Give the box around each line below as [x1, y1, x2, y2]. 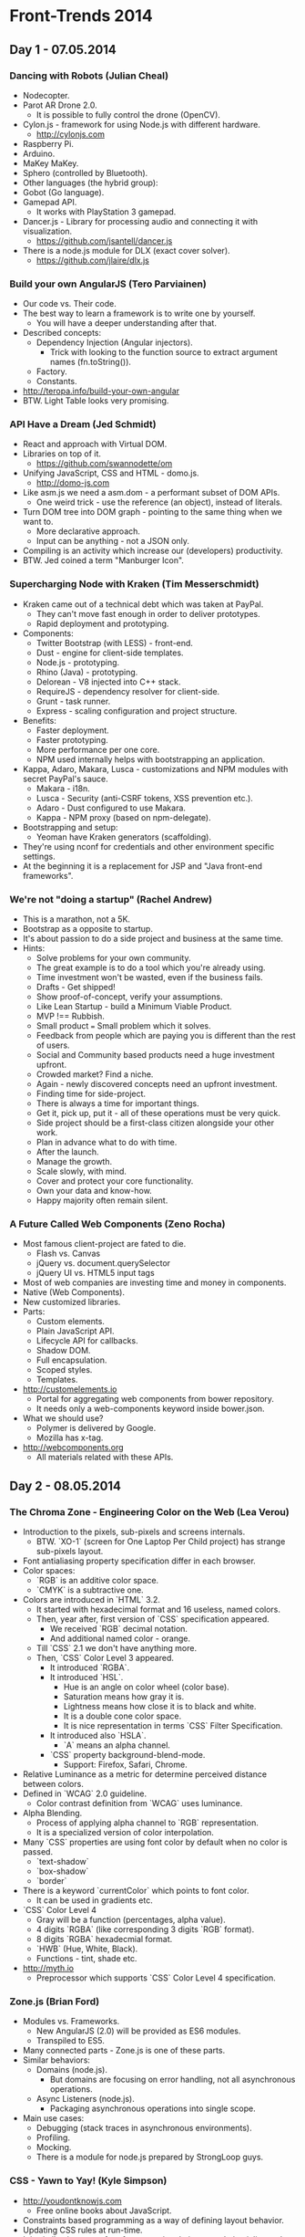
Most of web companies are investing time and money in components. [22, 1277, 287, 1288]
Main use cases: [22, 2113, 85, 2124]
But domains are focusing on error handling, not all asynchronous [49, 2074, 296, 2085]
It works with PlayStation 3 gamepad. [36, 206, 177, 217]
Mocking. [36, 2142, 72, 2153]
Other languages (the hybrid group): [22, 177, 158, 188]
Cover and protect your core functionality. [36, 1176, 194, 1186]
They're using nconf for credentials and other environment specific [22, 841, 275, 852]
